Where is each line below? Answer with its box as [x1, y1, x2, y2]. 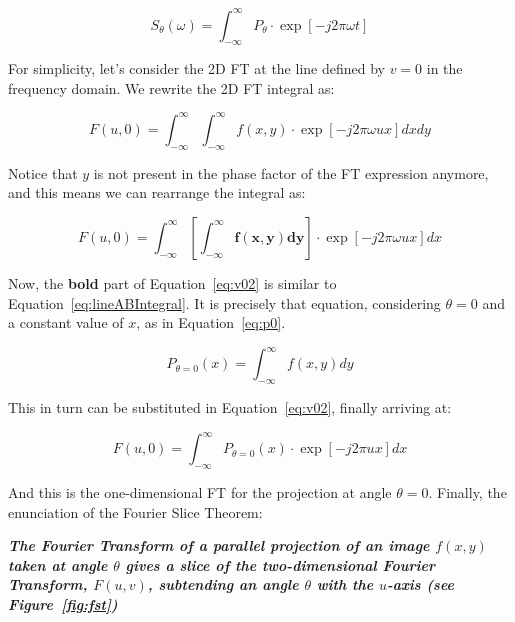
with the [316, 574, 374, 595]
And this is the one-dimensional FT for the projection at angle [8, 481, 392, 502]
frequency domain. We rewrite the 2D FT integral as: [8, 77, 335, 98]
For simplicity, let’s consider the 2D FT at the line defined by [8, 58, 385, 79]
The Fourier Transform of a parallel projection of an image [8, 535, 430, 556]
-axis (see [386, 574, 454, 595]
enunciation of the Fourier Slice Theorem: [8, 501, 263, 522]
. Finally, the [428, 481, 507, 502]
